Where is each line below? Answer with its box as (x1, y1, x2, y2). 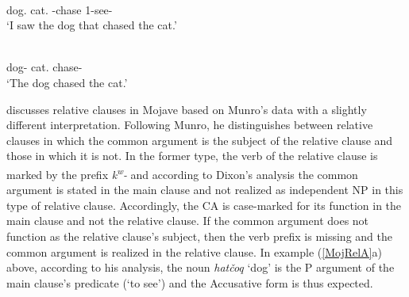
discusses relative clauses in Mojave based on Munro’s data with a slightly (6, 101, 367, 117)
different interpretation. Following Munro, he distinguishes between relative (6, 116, 373, 133)
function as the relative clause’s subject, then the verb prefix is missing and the (6, 227, 392, 244)
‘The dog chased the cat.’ (6, 74, 128, 90)
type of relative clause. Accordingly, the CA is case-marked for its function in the (6, 196, 402, 213)
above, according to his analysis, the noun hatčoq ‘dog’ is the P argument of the (6, 259, 395, 276)
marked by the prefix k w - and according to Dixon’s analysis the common (6, 163, 358, 182)
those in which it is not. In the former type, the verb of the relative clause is (6, 147, 378, 164)
